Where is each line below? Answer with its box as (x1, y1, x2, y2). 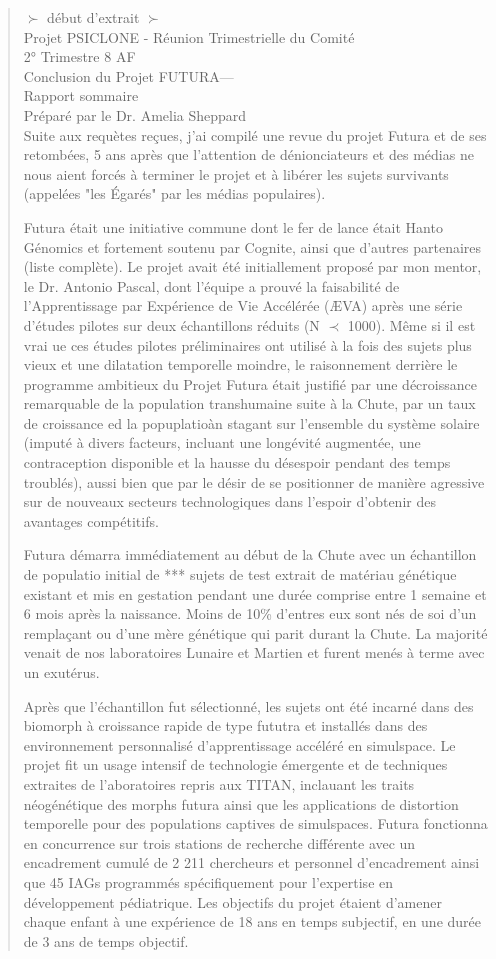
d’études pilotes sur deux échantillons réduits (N (23, 314, 320, 335)
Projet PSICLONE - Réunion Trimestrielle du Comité (23, 26, 355, 47)
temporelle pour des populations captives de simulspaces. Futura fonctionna (23, 813, 488, 834)
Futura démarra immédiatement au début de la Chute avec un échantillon (23, 544, 477, 565)
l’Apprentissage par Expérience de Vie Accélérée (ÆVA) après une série (23, 295, 463, 316)
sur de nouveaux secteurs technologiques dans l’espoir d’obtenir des (23, 491, 436, 512)
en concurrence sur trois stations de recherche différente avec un (23, 832, 416, 853)
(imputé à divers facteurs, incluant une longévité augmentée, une (23, 432, 421, 453)
